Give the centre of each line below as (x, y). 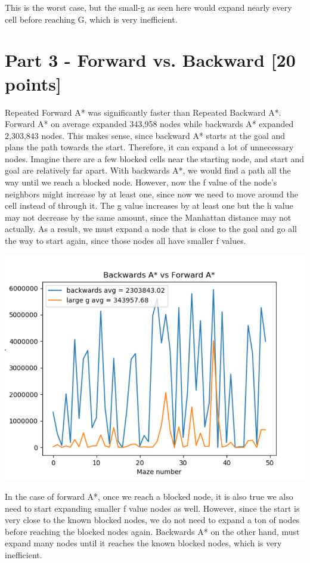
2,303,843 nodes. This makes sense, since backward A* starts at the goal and (145, 135)
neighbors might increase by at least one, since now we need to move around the (151, 194)
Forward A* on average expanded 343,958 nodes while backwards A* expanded (149, 124)
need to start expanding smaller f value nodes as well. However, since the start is (152, 508)
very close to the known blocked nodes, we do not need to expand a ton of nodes (152, 520)
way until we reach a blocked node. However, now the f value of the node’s (141, 182)
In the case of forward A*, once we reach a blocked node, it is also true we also (149, 497)
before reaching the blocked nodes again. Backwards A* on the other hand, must (152, 531)
